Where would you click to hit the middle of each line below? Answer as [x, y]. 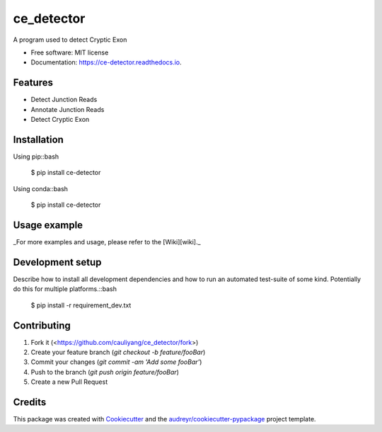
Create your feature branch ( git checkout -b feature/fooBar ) [118, 352]
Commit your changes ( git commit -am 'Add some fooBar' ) [116, 362]
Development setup [57, 262]
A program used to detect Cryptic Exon [70, 40]
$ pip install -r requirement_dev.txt [81, 305]
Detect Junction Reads [64, 100]
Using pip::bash [36, 157]
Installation [38, 139]
